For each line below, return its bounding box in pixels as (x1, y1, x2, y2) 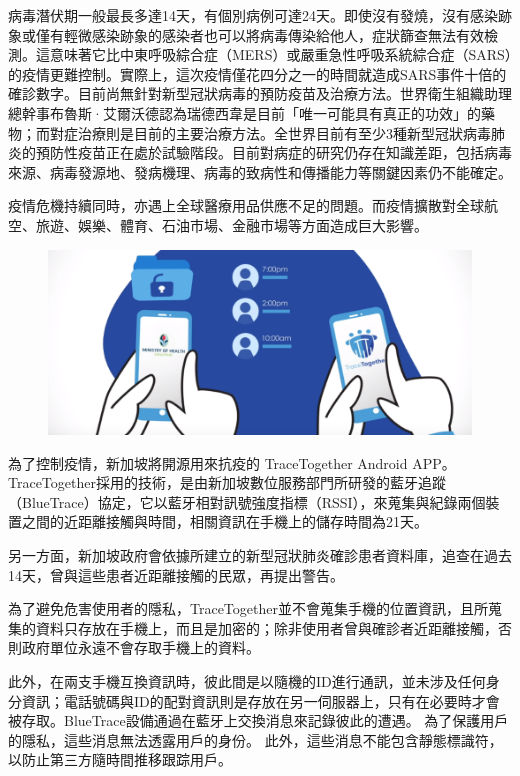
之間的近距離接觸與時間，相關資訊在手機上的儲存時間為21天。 (21, 511, 428, 532)
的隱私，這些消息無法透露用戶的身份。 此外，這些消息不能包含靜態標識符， (8, 729, 503, 750)
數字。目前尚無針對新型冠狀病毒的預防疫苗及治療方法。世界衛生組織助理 (35, 83, 512, 104)
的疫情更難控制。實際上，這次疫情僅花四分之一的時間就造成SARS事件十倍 (8, 63, 493, 84)
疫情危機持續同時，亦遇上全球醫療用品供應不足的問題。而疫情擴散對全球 (8, 195, 484, 216)
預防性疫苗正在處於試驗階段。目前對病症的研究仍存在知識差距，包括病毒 (35, 142, 512, 163)
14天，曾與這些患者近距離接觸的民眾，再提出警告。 (8, 564, 344, 585)
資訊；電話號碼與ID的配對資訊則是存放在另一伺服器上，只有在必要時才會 (21, 690, 500, 711)
